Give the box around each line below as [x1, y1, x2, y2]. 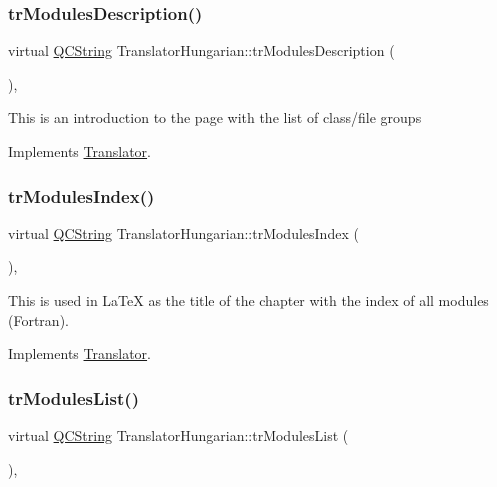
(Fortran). [8, 309, 69, 330]
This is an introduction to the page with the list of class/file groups [8, 107, 422, 128]
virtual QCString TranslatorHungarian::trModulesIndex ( [8, 222, 359, 243]
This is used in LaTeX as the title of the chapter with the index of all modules [8, 290, 489, 310]
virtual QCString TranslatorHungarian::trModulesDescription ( [8, 40, 395, 61]
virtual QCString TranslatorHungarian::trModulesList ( [8, 425, 349, 445]
